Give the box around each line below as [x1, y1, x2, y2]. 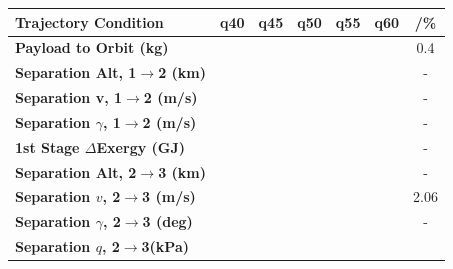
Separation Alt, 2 [15, 161, 137, 182]
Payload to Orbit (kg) [15, 37, 169, 58]
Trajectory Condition [15, 11, 164, 32]
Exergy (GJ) [96, 136, 186, 157]
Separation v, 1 [15, 87, 123, 108]
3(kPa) [141, 236, 189, 257]
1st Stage [15, 136, 80, 157]
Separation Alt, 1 [15, 62, 137, 83]
